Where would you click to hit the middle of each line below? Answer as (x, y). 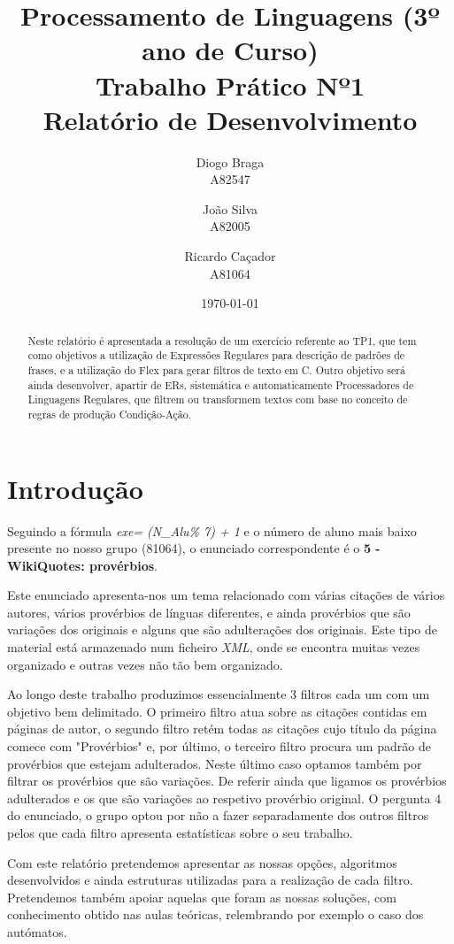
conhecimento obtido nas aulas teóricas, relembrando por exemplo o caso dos (215, 914)
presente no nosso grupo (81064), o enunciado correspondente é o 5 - (194, 548)
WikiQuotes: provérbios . (82, 565)
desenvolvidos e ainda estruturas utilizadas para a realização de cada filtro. (210, 880)
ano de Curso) (230, 50)
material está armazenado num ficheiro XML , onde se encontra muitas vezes (214, 647)
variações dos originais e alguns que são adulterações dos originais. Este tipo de (222, 629)
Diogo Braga (230, 161)
